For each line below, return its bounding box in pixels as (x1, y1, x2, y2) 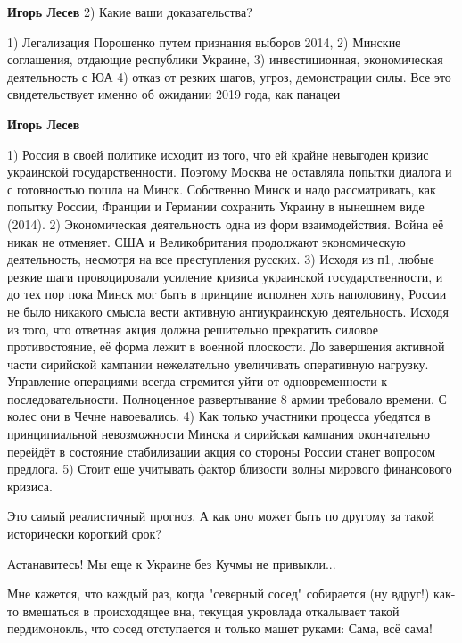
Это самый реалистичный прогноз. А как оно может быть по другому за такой (7, 507, 434, 525)
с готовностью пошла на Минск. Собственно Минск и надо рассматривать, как (7, 179, 436, 198)
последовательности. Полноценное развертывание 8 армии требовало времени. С (7, 389, 447, 408)
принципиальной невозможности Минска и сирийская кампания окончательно (7, 425, 431, 443)
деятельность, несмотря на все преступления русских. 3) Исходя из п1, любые (7, 250, 434, 268)
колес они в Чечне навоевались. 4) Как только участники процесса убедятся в (7, 407, 431, 425)
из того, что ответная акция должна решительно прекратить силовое (7, 319, 378, 338)
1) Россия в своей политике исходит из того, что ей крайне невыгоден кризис (7, 144, 429, 163)
